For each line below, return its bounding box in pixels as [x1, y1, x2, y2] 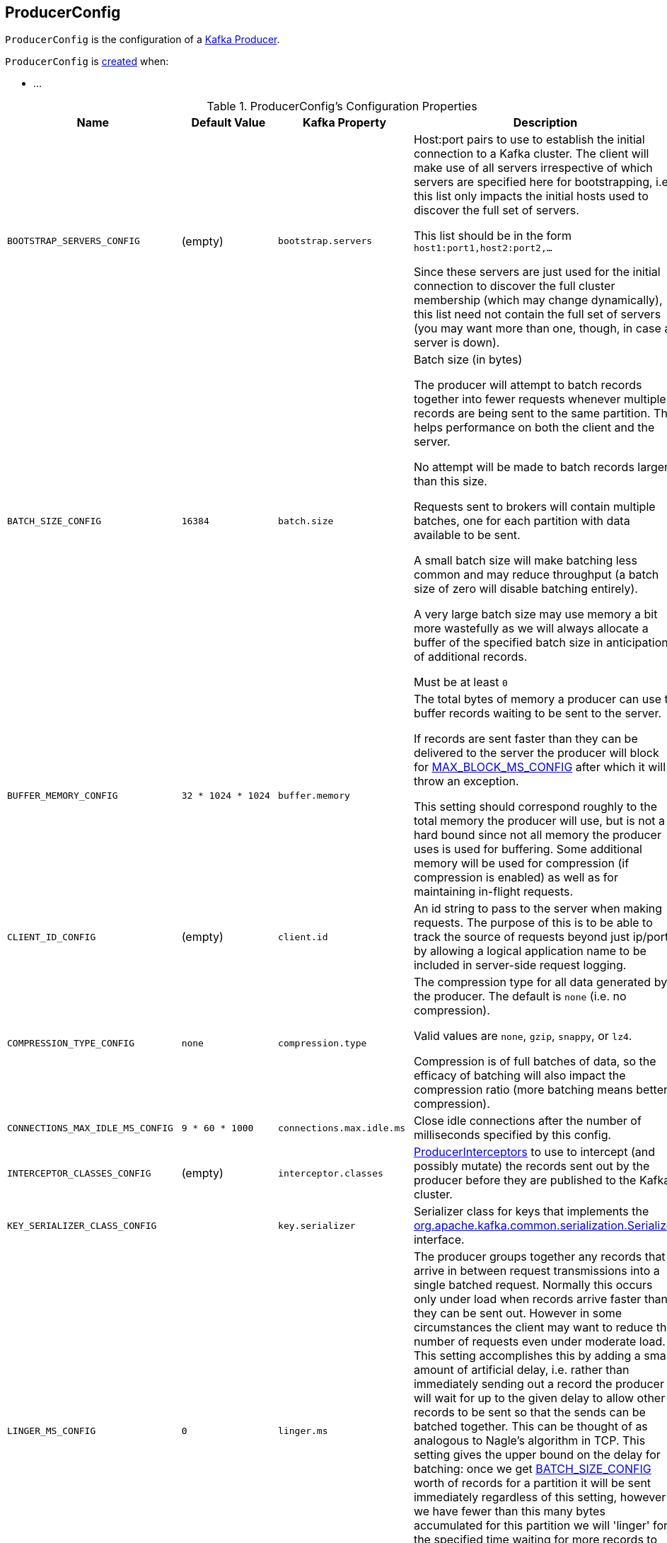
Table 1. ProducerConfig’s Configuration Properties [207, 99, 477, 114]
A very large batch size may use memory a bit [413, 607, 658, 622]
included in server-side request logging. [413, 958, 627, 973]
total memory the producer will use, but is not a [413, 814, 666, 828]
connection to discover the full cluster [413, 279, 615, 294]
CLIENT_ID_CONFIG [7, 931, 96, 942]
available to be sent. [413, 528, 521, 543]
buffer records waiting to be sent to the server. [413, 706, 662, 721]
